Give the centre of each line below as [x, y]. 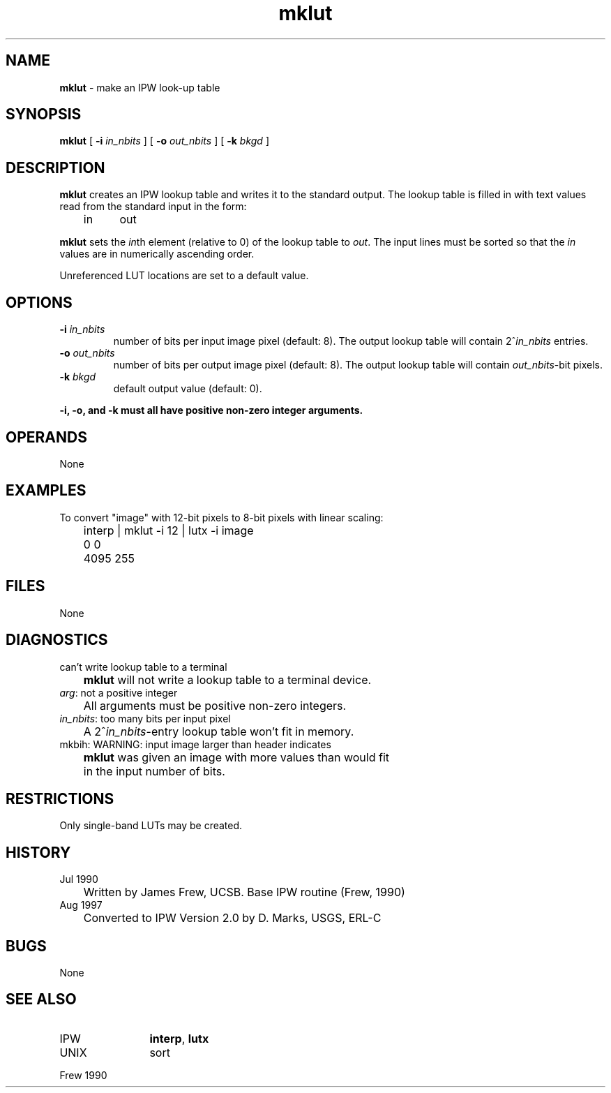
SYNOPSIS [44, 114]
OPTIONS [39, 302]
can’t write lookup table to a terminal [143, 667]
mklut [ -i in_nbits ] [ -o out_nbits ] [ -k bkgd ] [164, 141]
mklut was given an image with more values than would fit [236, 757]
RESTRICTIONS [60, 798]
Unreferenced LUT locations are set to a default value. [184, 276]
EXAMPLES [46, 491]
